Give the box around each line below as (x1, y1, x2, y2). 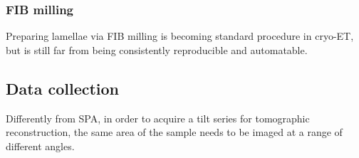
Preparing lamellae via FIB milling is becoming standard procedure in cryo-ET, (6, 28, 354, 43)
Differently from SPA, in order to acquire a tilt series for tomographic (6, 110, 310, 125)
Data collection (6, 77, 120, 99)
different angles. (6, 138, 75, 153)
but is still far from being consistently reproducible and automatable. (6, 42, 308, 57)
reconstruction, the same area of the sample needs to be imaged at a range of (6, 125, 343, 139)
